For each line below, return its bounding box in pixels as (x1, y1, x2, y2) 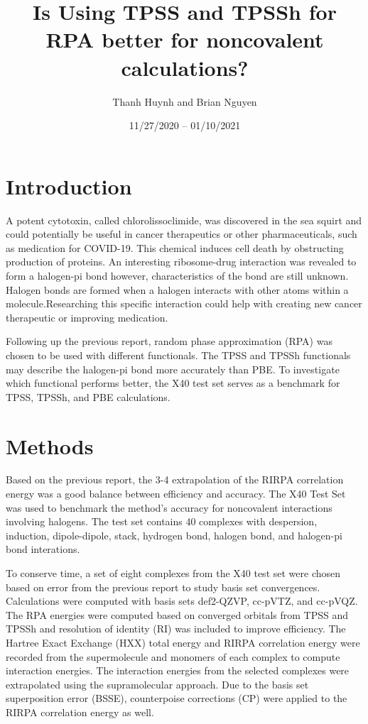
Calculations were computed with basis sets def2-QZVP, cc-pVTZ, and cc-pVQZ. (6, 593, 358, 608)
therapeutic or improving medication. (6, 309, 168, 324)
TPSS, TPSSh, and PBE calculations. (6, 389, 171, 404)
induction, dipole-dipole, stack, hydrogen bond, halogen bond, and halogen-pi (6, 527, 342, 542)
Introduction (6, 171, 132, 200)
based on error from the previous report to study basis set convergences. (6, 579, 320, 594)
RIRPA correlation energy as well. (6, 704, 154, 719)
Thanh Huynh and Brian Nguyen (112, 94, 257, 109)
